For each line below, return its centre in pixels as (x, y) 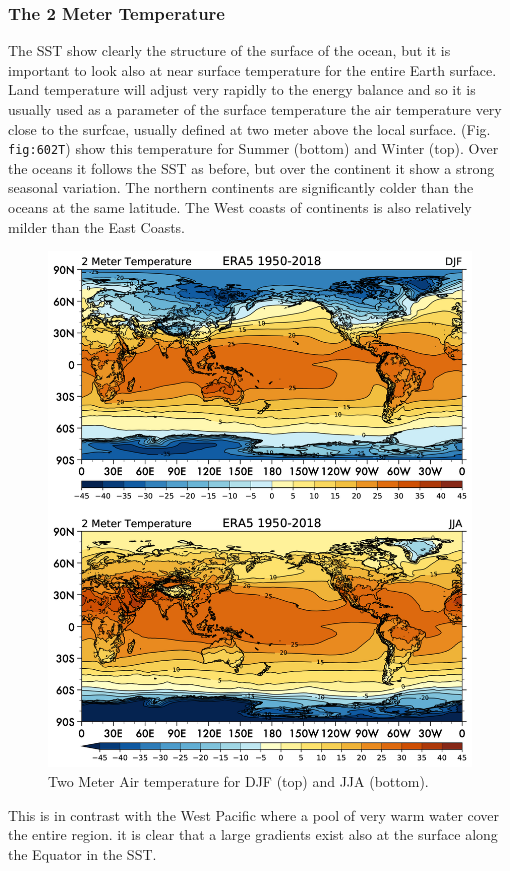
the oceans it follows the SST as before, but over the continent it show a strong (251, 167)
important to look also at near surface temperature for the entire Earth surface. (252, 69)
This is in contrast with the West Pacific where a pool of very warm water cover (254, 814)
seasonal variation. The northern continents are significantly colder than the (241, 187)
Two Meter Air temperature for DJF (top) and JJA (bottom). (238, 781)
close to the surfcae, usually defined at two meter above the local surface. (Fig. (249, 128)
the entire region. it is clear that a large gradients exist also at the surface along (253, 834)
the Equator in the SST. (82, 853)
